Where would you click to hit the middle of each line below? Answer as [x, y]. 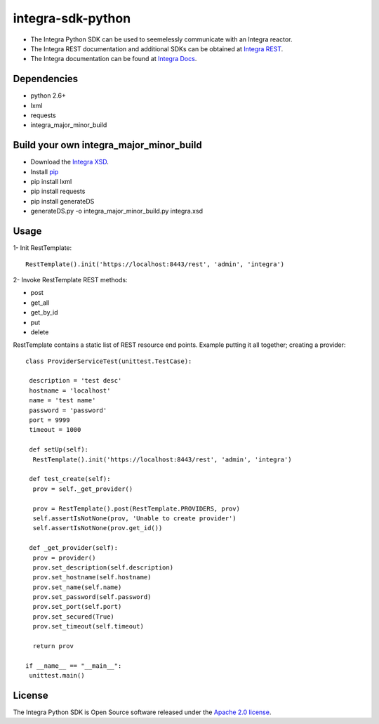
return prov [53, 646]
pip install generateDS [62, 201]
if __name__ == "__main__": [74, 666]
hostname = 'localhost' [70, 390]
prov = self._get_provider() [83, 489]
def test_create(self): [70, 479]
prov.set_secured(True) [74, 617]
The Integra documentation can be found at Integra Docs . [114, 59]
